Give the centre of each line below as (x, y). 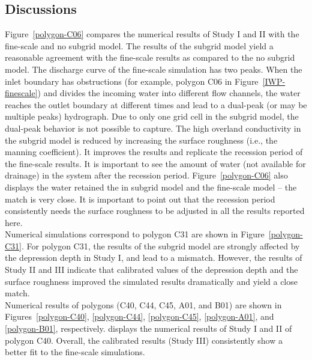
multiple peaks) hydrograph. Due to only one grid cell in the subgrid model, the (152, 116)
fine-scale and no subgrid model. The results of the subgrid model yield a (139, 45)
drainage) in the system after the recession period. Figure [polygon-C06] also (146, 175)
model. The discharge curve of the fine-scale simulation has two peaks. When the (154, 69)
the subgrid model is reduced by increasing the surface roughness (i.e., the (141, 140)
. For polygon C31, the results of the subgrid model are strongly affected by (161, 246)
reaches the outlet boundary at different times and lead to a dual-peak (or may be (156, 104)
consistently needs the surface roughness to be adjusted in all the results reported (155, 211)
